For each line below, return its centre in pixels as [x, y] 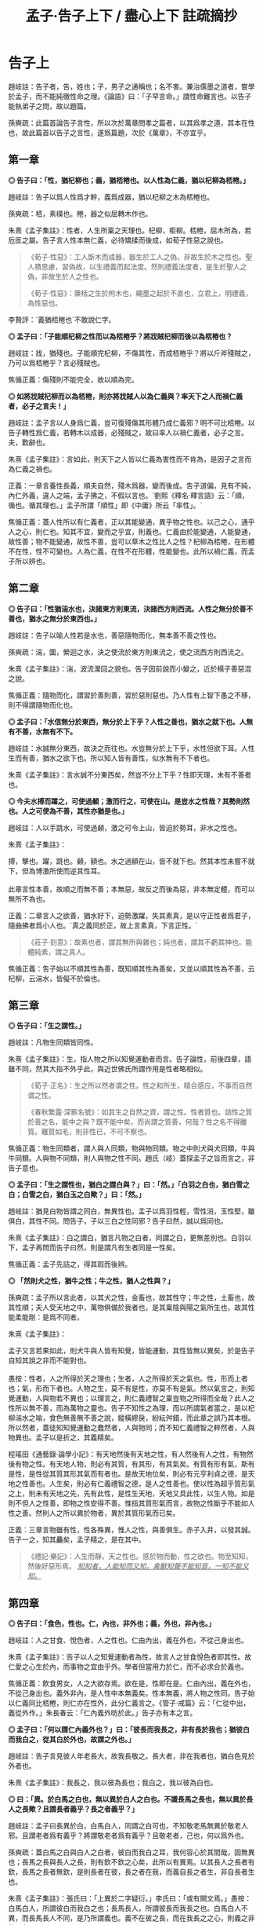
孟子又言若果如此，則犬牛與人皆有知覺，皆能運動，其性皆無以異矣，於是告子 [131, 1351]
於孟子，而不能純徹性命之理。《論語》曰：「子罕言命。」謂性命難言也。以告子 [130, 96]
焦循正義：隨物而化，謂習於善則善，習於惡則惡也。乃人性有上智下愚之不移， [131, 695]
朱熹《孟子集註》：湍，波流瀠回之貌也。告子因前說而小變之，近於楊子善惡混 [130, 668]
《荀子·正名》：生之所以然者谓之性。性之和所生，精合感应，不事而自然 [140, 1085]
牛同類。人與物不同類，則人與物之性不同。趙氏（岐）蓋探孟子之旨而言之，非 [131, 1158]
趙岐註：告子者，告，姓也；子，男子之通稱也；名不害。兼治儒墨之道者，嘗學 [131, 86]
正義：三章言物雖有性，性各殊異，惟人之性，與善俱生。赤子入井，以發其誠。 [131, 1530]
